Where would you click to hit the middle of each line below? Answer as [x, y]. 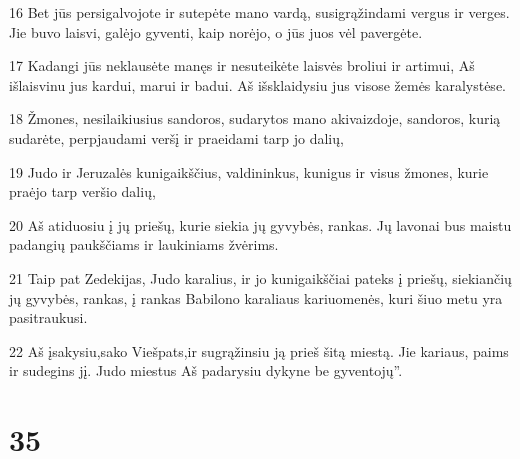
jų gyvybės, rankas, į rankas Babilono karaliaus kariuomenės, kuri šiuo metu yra [256, 297]
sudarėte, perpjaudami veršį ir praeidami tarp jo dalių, [176, 137]
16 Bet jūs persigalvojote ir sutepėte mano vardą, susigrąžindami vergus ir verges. [259, 12]
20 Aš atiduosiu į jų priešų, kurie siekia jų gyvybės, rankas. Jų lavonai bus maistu [260, 224]
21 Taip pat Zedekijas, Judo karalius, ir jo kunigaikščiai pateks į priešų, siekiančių [260, 277]
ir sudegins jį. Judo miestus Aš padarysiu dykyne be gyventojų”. [206, 370]
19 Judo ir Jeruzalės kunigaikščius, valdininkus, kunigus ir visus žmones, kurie [249, 171]
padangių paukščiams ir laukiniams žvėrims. [144, 244]
